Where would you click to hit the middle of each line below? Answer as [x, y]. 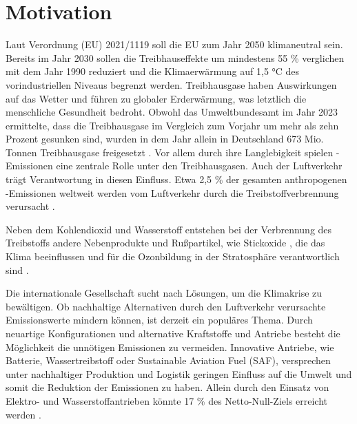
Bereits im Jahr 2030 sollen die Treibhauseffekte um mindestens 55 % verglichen [175, 57]
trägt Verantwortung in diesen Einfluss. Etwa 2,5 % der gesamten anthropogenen [176, 179]
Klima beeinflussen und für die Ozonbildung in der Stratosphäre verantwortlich [173, 256]
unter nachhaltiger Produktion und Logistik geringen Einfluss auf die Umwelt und [179, 373]
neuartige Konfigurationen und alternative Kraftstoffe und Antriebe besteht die [173, 333]
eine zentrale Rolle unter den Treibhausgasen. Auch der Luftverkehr [199, 166]
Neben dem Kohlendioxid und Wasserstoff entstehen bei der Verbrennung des [169, 229]
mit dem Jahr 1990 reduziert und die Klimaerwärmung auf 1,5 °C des [153, 71]
